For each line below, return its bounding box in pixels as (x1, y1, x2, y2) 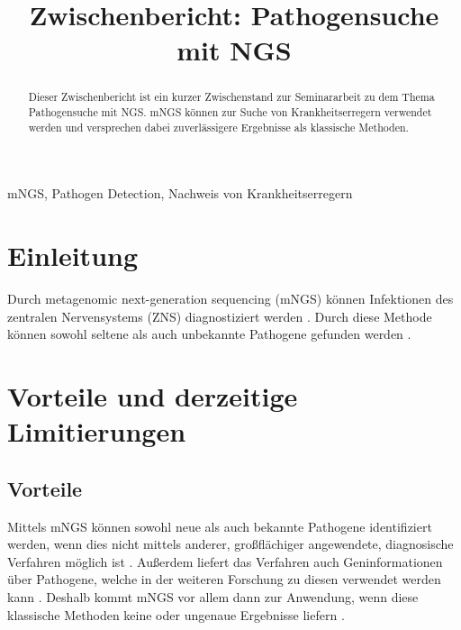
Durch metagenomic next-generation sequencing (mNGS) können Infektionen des (7, 289, 454, 308)
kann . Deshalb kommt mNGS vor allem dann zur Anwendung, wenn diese (7, 587, 419, 606)
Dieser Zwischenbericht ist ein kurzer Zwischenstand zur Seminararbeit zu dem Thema (28, 89, 435, 105)
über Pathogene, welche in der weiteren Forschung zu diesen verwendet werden (7, 570, 441, 589)
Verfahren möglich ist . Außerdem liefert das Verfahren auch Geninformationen (7, 552, 443, 571)
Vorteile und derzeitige (7, 378, 298, 415)
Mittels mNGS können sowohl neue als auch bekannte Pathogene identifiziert (7, 516, 432, 535)
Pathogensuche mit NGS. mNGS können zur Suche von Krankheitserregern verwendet (28, 105, 432, 120)
